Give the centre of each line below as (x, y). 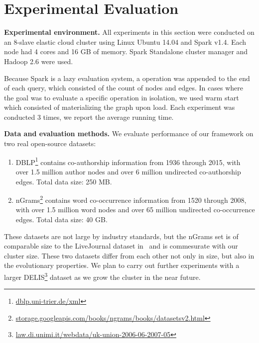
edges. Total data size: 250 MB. (64, 181)
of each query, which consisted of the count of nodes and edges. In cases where (124, 88)
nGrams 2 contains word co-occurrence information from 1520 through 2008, (131, 199)
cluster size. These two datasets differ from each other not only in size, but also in (129, 255)
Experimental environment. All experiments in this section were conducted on (129, 32)
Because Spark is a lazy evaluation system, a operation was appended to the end (127, 78)
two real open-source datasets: (50, 143)
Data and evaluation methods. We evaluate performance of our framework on (129, 133)
